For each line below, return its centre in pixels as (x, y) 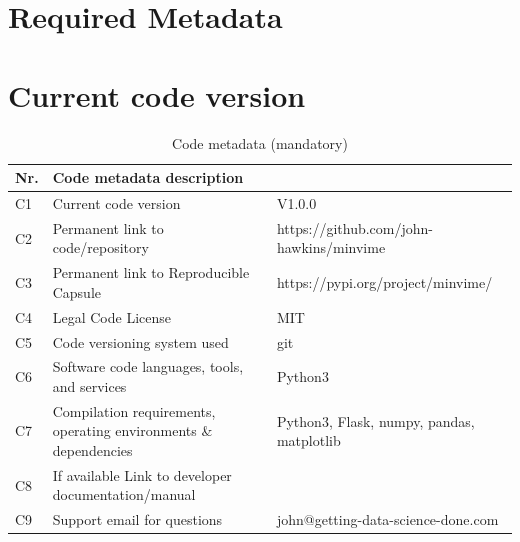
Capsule (77, 291)
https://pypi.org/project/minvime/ (384, 282)
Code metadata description (148, 177)
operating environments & (132, 430)
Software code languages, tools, (148, 366)
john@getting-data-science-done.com (387, 519)
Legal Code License (111, 316)
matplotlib (308, 440)
